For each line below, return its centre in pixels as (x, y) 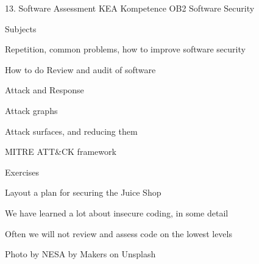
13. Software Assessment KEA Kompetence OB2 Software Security (130, 8)
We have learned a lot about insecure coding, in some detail (117, 212)
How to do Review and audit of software (80, 69)
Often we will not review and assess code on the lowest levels (119, 233)
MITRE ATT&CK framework (61, 152)
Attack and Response (44, 90)
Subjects (21, 28)
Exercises (22, 172)
